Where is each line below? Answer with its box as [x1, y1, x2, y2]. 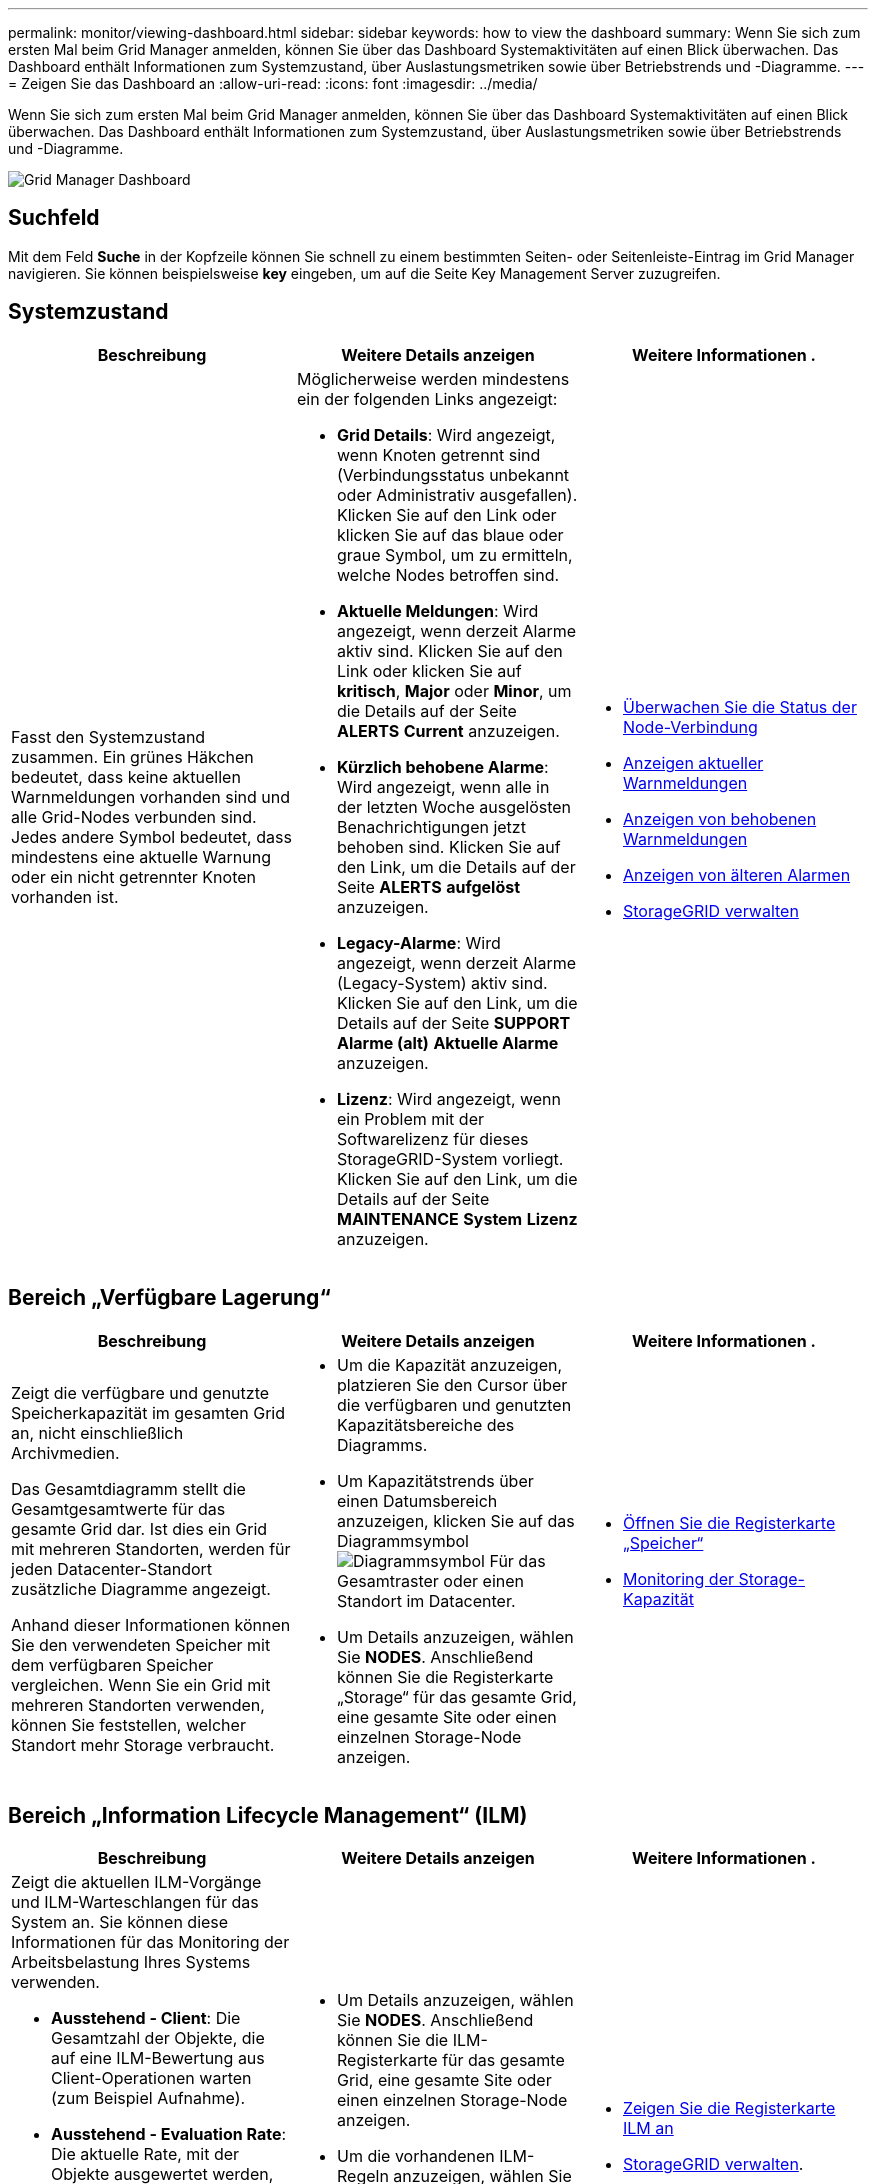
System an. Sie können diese [11, 1912, 229, 1933]
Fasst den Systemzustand [11, 726, 206, 747]
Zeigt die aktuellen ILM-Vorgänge [11, 1872, 262, 1893]
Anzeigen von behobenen [622, 808, 817, 829]
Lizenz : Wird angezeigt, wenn [336, 1088, 562, 1109]
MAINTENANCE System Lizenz [336, 1208, 578, 1229]
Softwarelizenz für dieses [336, 1128, 529, 1149]
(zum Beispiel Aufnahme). [51, 2088, 246, 2109]
